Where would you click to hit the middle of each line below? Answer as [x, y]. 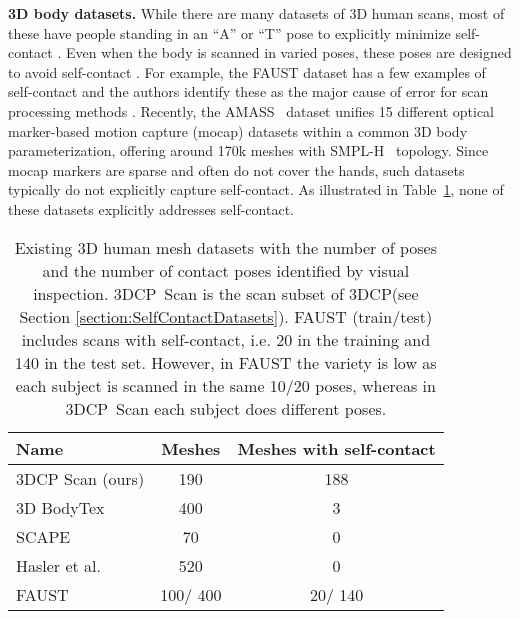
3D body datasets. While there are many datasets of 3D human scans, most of [256, 13]
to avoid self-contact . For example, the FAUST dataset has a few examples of [247, 71]
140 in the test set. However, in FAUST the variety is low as [226, 362]
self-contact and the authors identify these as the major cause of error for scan [248, 91]
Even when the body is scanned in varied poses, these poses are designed [288, 52]
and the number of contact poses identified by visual [226, 270]
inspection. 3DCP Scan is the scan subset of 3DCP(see [226, 293]
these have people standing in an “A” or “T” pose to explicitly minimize [229, 32]
